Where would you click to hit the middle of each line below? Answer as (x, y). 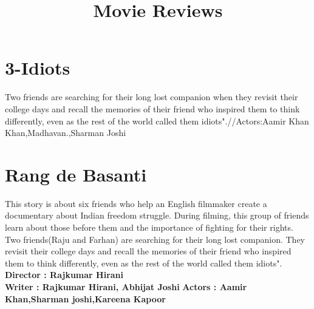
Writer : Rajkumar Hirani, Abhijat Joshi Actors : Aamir (126, 286)
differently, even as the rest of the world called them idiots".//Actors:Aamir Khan (157, 121)
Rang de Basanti (76, 174)
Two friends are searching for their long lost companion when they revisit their (152, 97)
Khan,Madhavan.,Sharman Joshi (66, 133)
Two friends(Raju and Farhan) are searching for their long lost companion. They (155, 239)
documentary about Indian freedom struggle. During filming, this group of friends (157, 215)
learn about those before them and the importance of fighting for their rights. (149, 227)
